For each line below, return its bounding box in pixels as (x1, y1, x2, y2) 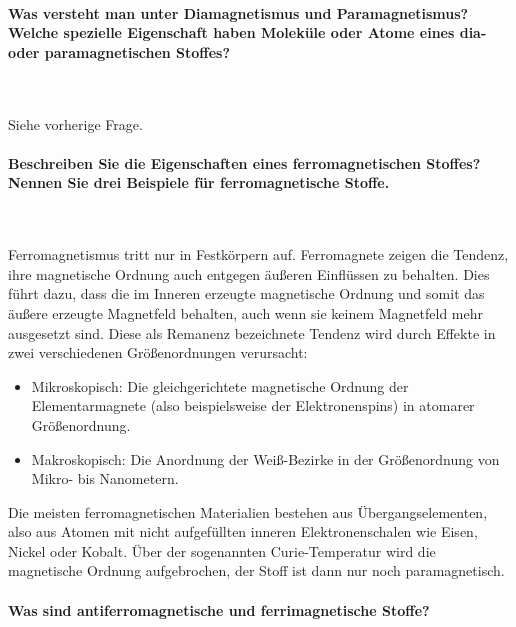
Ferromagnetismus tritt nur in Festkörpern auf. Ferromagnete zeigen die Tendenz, (8, 244, 509, 265)
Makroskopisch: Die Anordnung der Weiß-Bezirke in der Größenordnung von (31, 448, 500, 469)
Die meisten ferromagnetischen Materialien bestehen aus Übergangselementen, (8, 501, 488, 522)
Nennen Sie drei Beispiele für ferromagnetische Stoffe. (8, 172, 390, 193)
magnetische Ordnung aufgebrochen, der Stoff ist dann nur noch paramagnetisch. (8, 560, 505, 581)
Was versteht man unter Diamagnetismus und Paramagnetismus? (8, 2, 469, 23)
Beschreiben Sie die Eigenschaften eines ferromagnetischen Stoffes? (8, 152, 481, 173)
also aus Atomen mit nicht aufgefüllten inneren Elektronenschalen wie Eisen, (8, 521, 478, 542)
